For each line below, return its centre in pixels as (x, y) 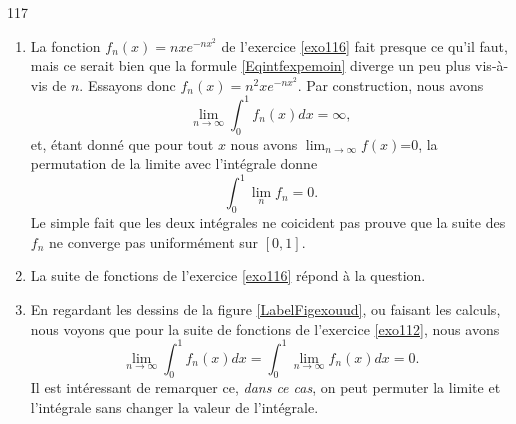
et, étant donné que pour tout (122, 143)
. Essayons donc (127, 84)
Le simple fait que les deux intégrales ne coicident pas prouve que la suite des (268, 222)
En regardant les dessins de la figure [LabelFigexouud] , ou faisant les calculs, (265, 308)
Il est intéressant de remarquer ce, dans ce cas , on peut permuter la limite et (265, 387)
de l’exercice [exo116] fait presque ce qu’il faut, (364, 45)
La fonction (65, 45)
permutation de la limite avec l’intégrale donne (174, 163)
